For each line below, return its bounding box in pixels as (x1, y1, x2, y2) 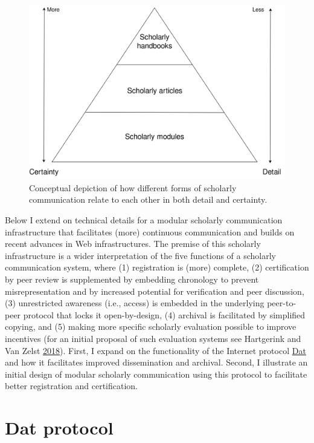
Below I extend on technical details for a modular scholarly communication (5, 213, 283, 226)
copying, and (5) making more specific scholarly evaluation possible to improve (5, 320, 296, 333)
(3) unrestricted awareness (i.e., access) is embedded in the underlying (5, 297, 264, 309)
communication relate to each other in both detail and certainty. (29, 193, 268, 206)
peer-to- (267, 297, 296, 309)
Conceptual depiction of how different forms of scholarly (29, 181, 237, 194)
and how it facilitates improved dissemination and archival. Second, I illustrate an (5, 356, 308, 369)
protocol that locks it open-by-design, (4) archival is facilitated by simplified (23, 308, 306, 321)
